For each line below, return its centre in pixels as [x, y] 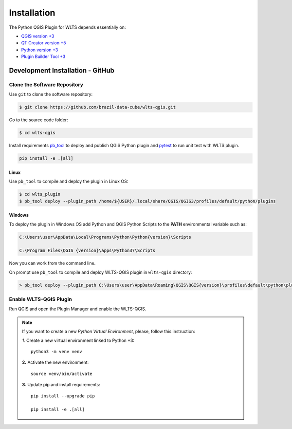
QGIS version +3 [38, 36]
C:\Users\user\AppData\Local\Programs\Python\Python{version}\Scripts [105, 237]
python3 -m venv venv [56, 351]
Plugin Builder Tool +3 [43, 56]
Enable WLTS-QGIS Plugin [41, 299]
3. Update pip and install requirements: [61, 385]
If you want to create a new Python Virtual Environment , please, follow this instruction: [109, 332]
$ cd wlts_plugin [40, 194]
